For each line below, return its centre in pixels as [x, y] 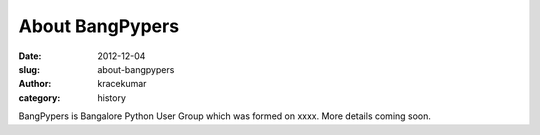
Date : [30, 56]
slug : [29, 69]
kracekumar [122, 84]
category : [39, 97]
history [112, 97]
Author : [35, 84]
